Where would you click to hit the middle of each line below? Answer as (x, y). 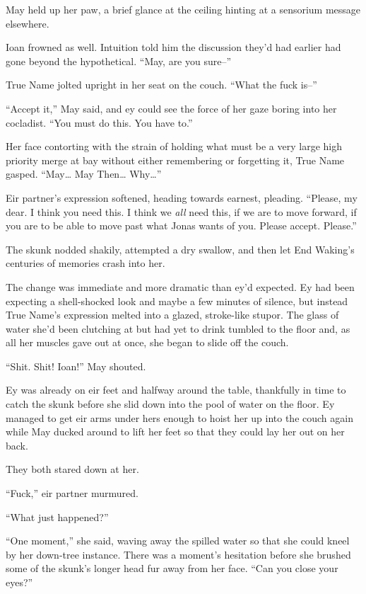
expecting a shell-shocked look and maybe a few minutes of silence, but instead (177, 301)
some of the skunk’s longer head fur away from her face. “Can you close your (172, 568)
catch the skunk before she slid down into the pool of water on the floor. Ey (170, 404)
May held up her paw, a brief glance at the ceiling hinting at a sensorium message (183, 9)
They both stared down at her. (72, 469)
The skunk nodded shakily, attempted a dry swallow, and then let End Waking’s (180, 249)
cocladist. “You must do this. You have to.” (99, 122)
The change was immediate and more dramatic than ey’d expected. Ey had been (180, 286)
